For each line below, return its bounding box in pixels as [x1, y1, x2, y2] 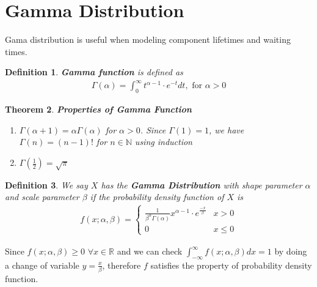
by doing [274, 245, 307, 257]
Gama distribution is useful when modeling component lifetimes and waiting [5, 33, 291, 46]
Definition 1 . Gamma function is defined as [5, 65, 183, 78]
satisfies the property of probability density [150, 258, 312, 271]
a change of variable [5, 258, 79, 271]
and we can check [117, 245, 183, 257]
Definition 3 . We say [5, 178, 88, 191]
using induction [134, 135, 192, 148]
